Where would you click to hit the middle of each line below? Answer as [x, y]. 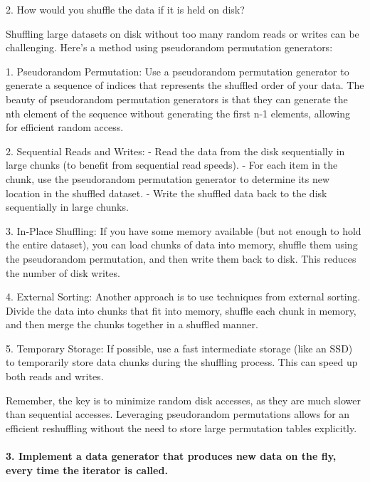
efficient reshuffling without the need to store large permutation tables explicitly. [181, 428]
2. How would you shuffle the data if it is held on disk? [125, 9]
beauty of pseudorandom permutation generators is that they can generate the [177, 99]
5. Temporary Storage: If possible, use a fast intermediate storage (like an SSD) [179, 348]
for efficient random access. [65, 127]
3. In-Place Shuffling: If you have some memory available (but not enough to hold [184, 230]
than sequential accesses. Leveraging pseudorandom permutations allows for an [178, 414]
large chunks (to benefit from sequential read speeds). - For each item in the [172, 165]
